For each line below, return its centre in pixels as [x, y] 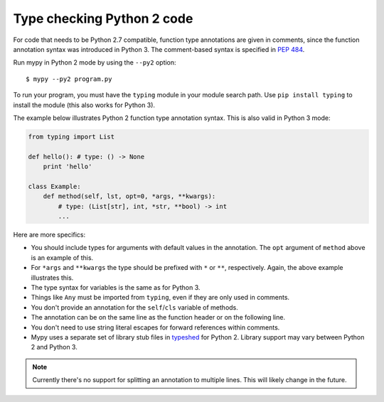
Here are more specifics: [49, 234]
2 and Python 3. [54, 347]
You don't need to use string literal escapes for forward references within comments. [155, 327]
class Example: [54, 186]
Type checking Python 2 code [103, 18]
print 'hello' [68, 167]
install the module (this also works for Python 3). [84, 105]
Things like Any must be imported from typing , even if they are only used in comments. [160, 298]
